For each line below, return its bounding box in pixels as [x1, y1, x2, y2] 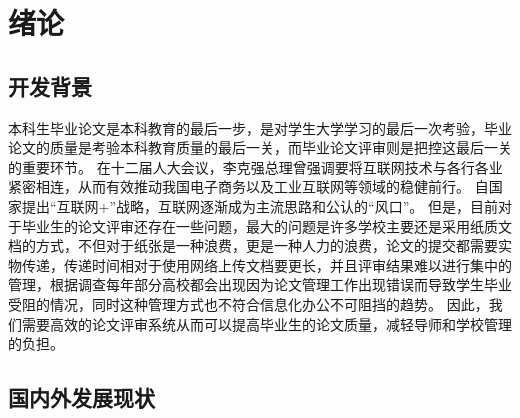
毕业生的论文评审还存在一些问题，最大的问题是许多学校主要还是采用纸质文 [21, 215, 512, 236]
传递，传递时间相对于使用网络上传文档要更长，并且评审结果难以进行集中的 [21, 254, 512, 275]
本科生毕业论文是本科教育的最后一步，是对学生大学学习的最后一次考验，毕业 [8, 117, 512, 138]
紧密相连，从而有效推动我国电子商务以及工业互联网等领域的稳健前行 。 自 [8, 176, 489, 197]
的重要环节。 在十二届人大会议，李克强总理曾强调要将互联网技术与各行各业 [8, 156, 503, 177]
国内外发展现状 [8, 382, 155, 413]
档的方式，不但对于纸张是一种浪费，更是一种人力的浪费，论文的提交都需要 [8, 235, 498, 256]
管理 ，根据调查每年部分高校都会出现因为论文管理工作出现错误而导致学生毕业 [8, 274, 512, 295]
